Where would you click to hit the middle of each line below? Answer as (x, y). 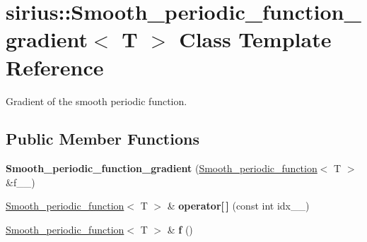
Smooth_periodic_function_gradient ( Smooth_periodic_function (162, 168)
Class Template (255, 39)
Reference (55, 67)
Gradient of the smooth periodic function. (97, 101)
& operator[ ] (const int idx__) (238, 206)
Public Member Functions (103, 139)
